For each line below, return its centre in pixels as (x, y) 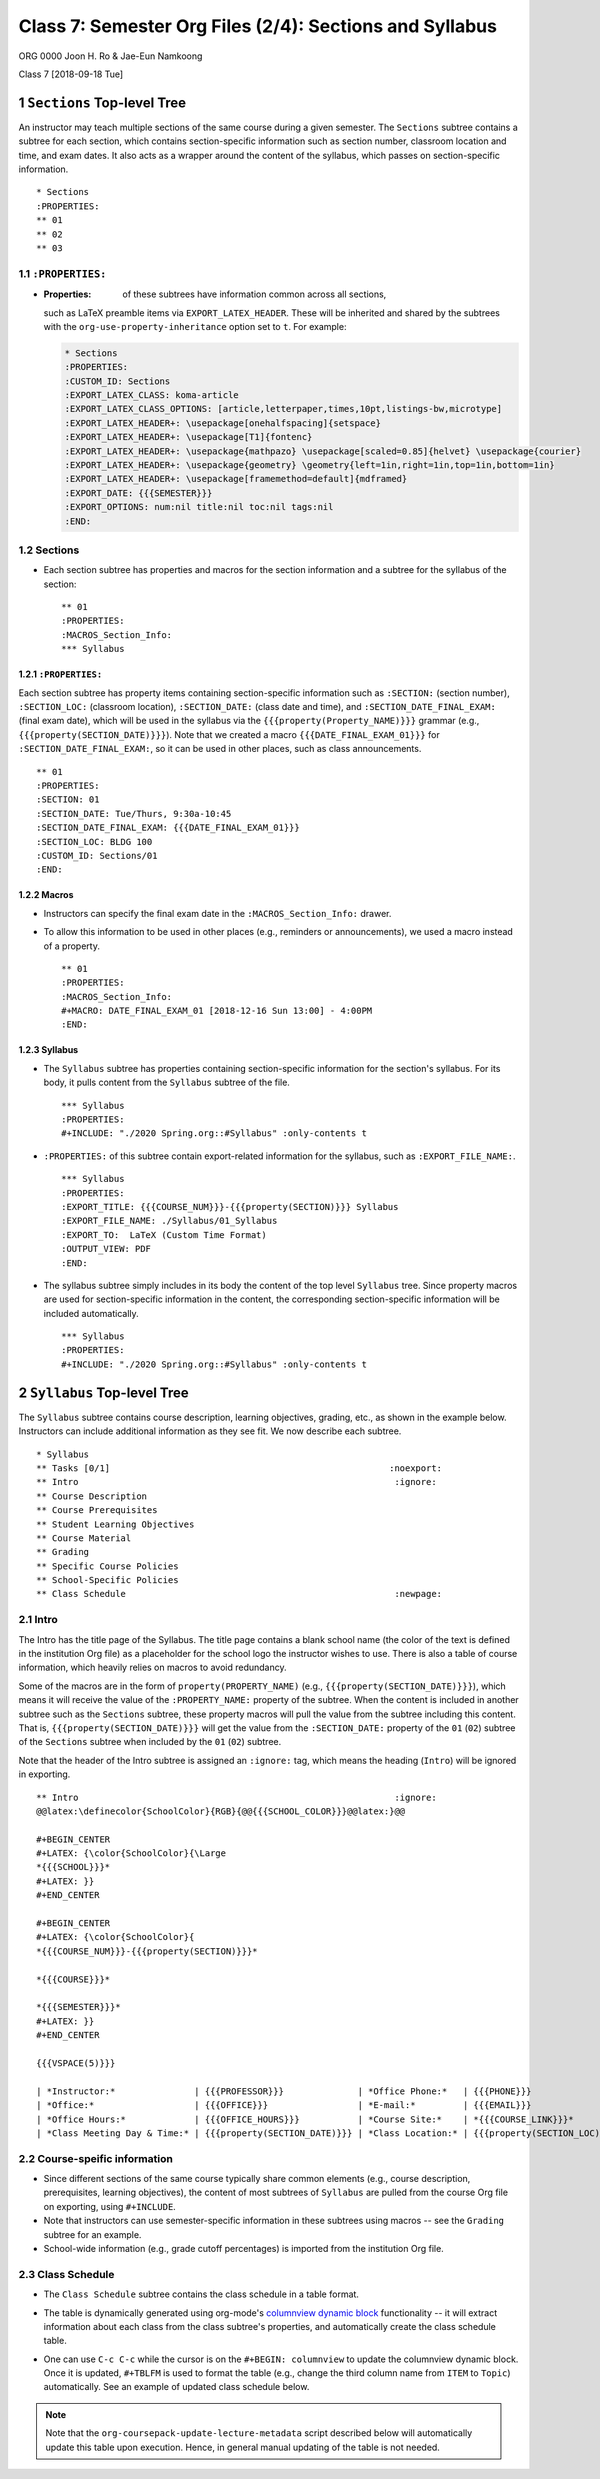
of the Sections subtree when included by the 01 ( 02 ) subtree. (150, 1742)
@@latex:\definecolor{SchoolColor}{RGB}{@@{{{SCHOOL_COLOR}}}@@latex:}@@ (221, 1811)
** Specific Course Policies (107, 1566)
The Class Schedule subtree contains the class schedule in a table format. (201, 2294)
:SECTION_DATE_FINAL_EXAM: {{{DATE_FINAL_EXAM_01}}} (168, 828)
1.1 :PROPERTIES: (62, 273)
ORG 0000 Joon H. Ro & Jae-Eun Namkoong (110, 56)
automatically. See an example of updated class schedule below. (176, 2387)
